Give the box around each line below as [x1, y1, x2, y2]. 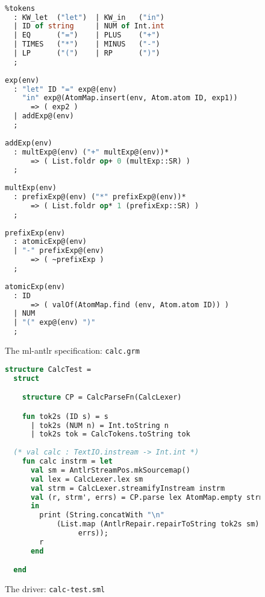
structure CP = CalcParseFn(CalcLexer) [22, 393, 182, 402]
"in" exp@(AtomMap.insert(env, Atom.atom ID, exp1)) [22, 94, 238, 103]
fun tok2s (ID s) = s [22, 412, 108, 421]
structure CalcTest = [5, 365, 92, 374]
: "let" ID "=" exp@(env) [13, 85, 117, 94]
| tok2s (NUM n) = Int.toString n [30, 421, 169, 430]
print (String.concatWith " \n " [39, 511, 164, 520]
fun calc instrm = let [22, 457, 113, 465]
